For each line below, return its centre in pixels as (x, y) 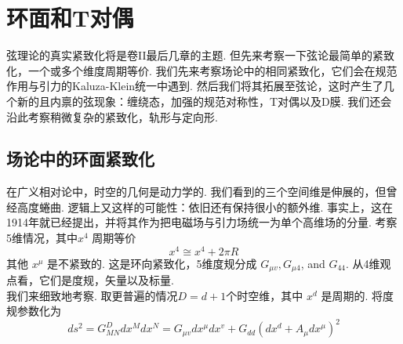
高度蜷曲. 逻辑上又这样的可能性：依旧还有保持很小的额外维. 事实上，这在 (205, 206)
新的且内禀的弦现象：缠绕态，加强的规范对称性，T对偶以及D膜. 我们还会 (204, 101)
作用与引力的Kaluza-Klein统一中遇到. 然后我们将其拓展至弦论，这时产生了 (195, 86)
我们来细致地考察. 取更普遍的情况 (92, 295)
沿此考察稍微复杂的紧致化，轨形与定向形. (112, 116)
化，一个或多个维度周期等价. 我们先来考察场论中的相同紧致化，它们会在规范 (202, 70)
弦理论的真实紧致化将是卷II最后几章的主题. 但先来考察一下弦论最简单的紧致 (201, 55)
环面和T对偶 (70, 18)
